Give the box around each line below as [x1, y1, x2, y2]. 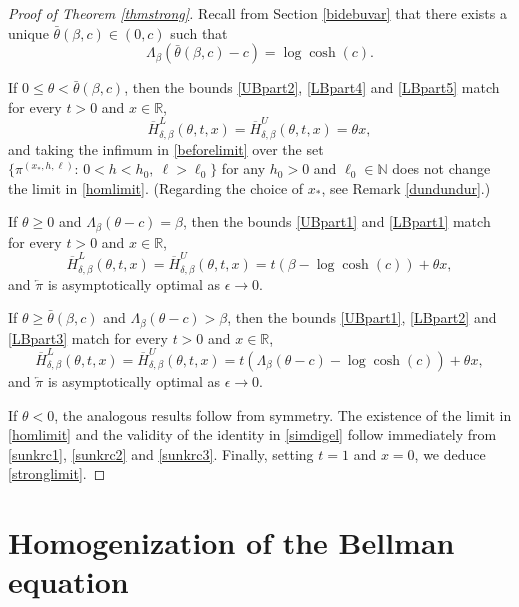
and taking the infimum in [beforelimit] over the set [8, 138, 324, 159]
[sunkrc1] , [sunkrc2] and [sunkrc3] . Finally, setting [8, 443, 314, 464]
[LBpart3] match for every [8, 327, 168, 348]
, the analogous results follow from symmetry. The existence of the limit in [54, 404, 512, 425]
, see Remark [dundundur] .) [321, 177, 491, 198]
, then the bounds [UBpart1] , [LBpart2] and [227, 307, 497, 328]
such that [170, 22, 228, 43]
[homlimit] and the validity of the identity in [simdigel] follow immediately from [8, 424, 497, 445]
